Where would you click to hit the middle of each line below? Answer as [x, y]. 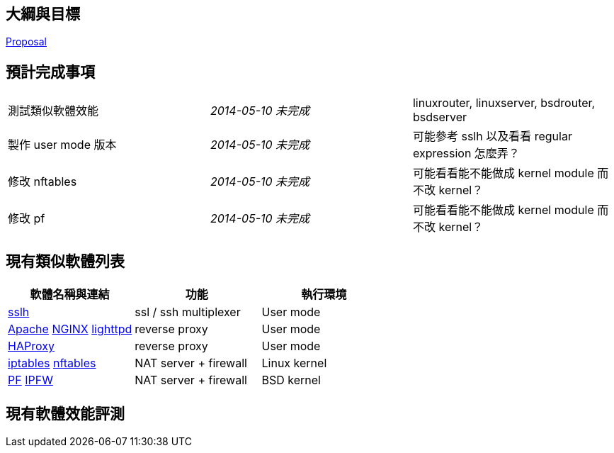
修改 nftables [42, 182]
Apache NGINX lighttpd [70, 329]
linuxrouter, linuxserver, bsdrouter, [504, 103]
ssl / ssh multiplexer [188, 312]
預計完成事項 [50, 72]
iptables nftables [52, 363]
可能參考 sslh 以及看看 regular [492, 136]
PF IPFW [30, 380]
